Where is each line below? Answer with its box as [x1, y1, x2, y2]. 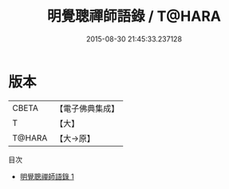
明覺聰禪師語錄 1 [19, 171, 74, 181]
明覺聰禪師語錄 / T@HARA [46, 7, 222, 26]
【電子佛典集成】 [55, 103, 120, 114]
